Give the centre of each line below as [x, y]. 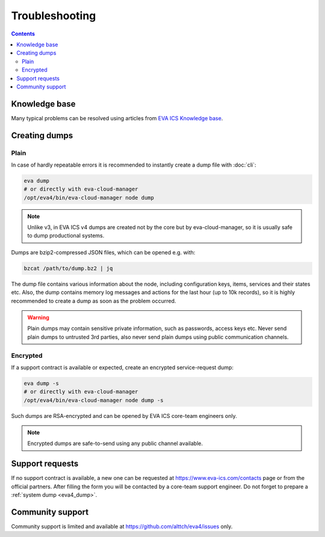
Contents [23, 34]
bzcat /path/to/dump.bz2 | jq [68, 268]
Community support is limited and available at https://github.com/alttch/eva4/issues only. [122, 527]
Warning [38, 318]
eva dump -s [42, 383]
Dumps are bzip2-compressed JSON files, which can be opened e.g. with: [103, 252]
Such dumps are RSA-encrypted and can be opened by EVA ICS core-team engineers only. [124, 416]
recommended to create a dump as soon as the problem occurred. [94, 301]
